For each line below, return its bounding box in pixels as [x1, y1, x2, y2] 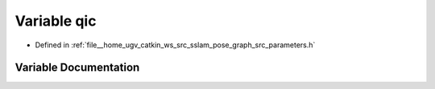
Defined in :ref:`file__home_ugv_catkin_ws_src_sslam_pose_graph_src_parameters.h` [35, 40, 316, 50]
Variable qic [14, 12, 97, 30]
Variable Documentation [14, 61, 140, 75]
